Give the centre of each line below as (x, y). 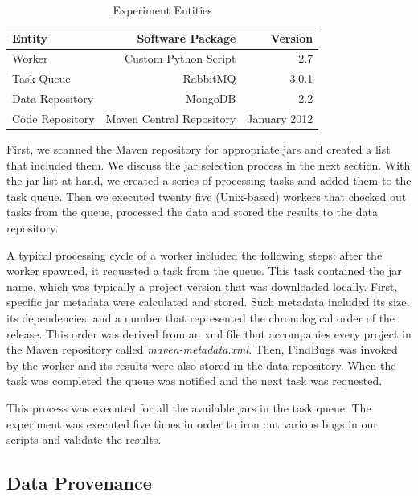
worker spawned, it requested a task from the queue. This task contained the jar (204, 271)
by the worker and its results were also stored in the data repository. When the (201, 365)
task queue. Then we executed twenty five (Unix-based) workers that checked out (207, 196)
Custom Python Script (180, 58)
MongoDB (211, 98)
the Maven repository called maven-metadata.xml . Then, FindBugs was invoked (202, 349)
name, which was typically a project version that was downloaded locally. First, (202, 286)
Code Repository (53, 118)
